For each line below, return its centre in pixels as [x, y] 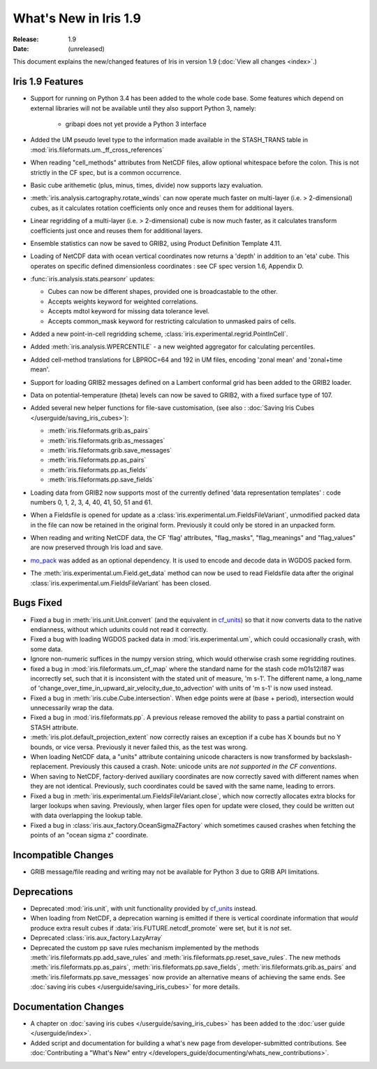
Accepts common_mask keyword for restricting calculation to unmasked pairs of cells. [172, 321]
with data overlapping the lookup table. [87, 816]
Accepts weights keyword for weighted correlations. [123, 302]
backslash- [336, 757]
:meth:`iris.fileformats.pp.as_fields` [98, 469]
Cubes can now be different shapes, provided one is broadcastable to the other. [163, 292]
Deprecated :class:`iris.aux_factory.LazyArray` [97, 938]
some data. [46, 649]
